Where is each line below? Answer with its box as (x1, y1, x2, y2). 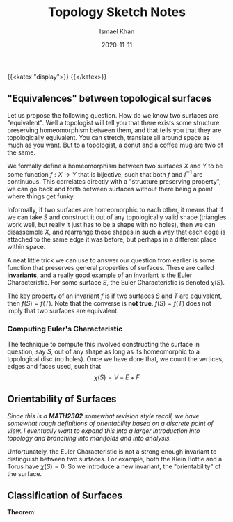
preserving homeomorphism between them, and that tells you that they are (7, 126, 222, 134)
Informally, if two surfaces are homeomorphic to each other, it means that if (7, 206, 224, 214)
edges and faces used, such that (7, 362, 102, 370)
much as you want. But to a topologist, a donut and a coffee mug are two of (7, 141, 224, 149)
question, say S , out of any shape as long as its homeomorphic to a (7, 347, 200, 356)
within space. (7, 243, 46, 251)
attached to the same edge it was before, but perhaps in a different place (7, 235, 217, 244)
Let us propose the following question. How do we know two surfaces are (7, 111, 218, 119)
